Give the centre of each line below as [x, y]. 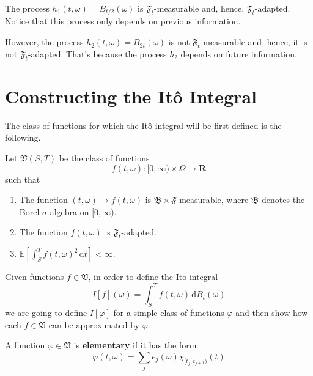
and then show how [272, 313]
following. [23, 137]
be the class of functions [104, 157]
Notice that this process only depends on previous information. [123, 21]
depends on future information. [239, 53]
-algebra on [68, 211]
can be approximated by [94, 324]
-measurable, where [212, 200]
